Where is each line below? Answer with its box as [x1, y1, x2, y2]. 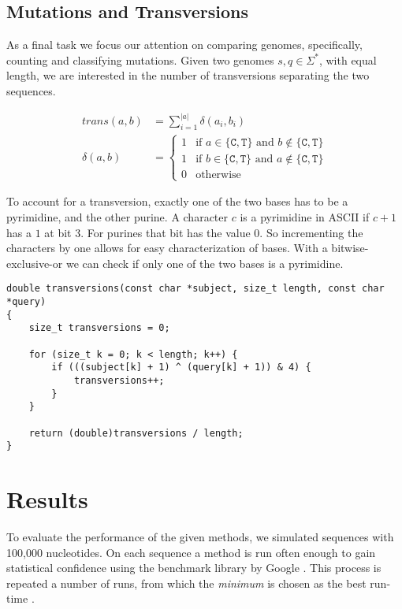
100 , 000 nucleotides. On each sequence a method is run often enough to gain [6, 544, 376, 560]
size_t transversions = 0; [28, 322, 170, 334]
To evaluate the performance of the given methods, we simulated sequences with [6, 529, 394, 545]
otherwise [195, 169, 241, 181]
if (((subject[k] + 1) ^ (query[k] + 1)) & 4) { [51, 362, 311, 373]
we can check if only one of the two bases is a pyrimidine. [65, 254, 344, 271]
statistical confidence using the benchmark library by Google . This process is [6, 559, 382, 576]
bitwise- [331, 240, 369, 256]
